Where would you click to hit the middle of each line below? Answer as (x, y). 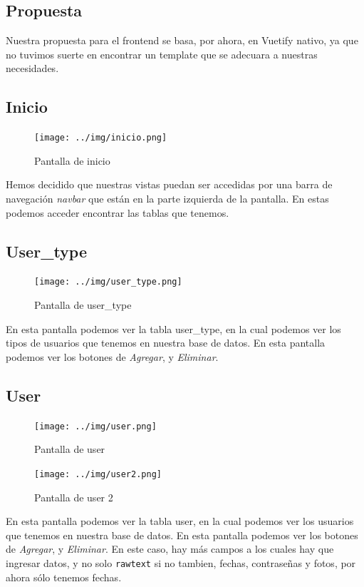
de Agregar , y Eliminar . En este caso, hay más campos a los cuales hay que (170, 549)
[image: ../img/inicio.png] (101, 138)
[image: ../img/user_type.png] (108, 282)
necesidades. (32, 68)
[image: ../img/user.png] (95, 426)
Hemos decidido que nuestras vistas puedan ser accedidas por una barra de (169, 184)
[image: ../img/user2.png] (98, 474)
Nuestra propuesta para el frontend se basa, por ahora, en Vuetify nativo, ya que (182, 40)
